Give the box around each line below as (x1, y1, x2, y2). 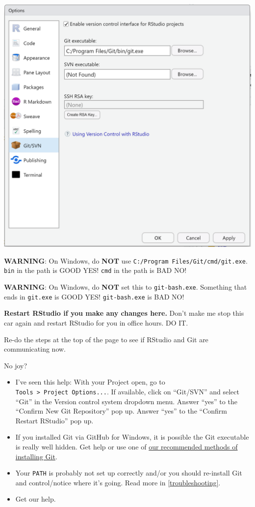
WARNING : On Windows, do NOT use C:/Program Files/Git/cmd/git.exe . (4, 255, 248, 266)
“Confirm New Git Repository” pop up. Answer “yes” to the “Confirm (15, 406, 227, 416)
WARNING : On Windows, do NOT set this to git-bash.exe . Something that (4, 282, 247, 292)
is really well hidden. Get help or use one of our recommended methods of (15, 441, 238, 451)
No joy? (4, 360, 27, 370)
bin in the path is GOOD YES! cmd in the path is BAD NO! (4, 265, 187, 275)
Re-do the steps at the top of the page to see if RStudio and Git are (4, 334, 208, 344)
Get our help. (15, 494, 56, 504)
